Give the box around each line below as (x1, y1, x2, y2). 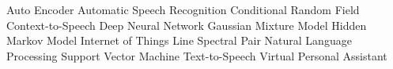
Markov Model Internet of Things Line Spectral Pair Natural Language (6, 32, 352, 49)
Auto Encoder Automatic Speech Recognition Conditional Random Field (6, 2, 360, 17)
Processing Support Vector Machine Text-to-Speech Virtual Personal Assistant (6, 47, 387, 64)
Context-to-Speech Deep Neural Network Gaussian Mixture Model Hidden (6, 16, 367, 33)
